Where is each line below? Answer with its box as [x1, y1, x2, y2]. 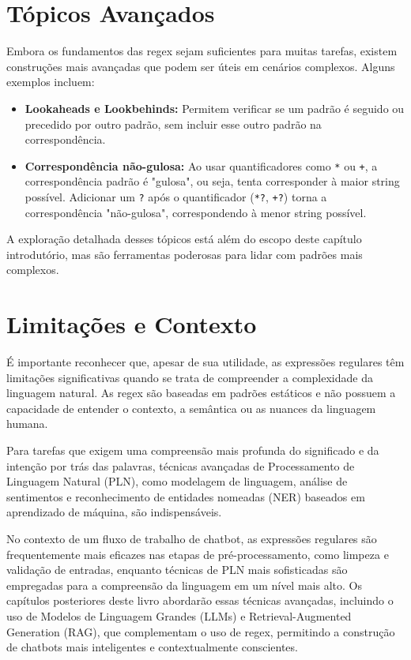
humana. [6, 415, 48, 432]
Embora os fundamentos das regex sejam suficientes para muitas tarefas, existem [6, 43, 398, 59]
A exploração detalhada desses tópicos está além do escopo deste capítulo [6, 231, 362, 247]
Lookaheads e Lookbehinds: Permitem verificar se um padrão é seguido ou [25, 99, 405, 116]
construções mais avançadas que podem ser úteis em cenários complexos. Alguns [6, 58, 395, 74]
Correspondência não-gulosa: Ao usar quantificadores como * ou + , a [25, 157, 378, 174]
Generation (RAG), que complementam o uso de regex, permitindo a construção [6, 623, 395, 639]
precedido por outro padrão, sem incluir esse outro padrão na [25, 115, 322, 132]
